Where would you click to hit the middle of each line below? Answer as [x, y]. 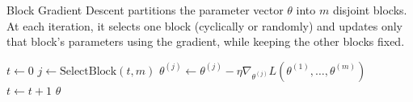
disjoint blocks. [370, 10]
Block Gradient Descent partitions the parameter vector [145, 10]
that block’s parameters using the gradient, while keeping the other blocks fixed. [206, 41]
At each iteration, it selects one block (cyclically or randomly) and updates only [204, 25]
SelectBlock [88, 71]
